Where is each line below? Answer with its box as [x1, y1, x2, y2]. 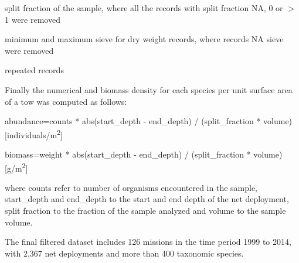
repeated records [5, 64, 64, 76]
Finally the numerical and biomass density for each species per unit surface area [5, 83, 293, 95]
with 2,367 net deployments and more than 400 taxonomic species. [5, 247, 244, 259]
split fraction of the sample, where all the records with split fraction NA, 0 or [5, 2, 283, 13]
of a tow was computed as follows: [5, 95, 127, 107]
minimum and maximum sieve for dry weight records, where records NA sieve [5, 33, 284, 45]
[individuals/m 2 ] [5, 127, 63, 141]
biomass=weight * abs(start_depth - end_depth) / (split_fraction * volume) [5, 148, 283, 160]
